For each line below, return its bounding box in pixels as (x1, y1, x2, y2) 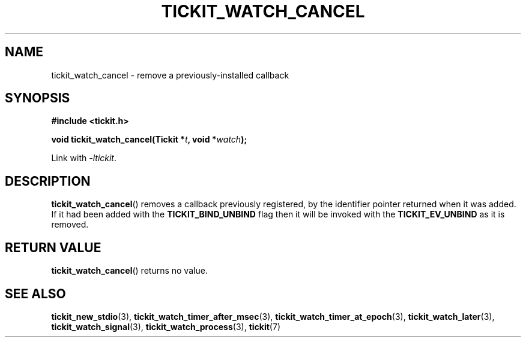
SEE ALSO (5, 286, 66, 301)
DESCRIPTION (5, 173, 91, 189)
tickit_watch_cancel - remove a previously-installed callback (51, 69, 289, 80)
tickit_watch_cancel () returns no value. (51, 265, 208, 276)
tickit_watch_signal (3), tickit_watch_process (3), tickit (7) (51, 321, 280, 332)
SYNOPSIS (5, 90, 70, 106)
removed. (51, 219, 89, 230)
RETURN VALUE (5, 240, 101, 255)
